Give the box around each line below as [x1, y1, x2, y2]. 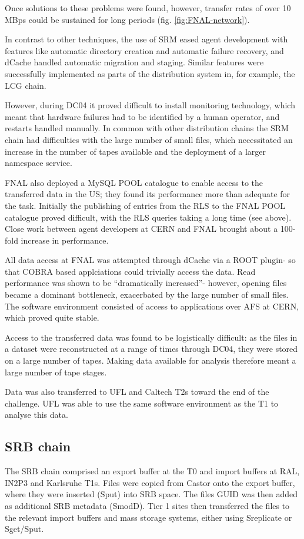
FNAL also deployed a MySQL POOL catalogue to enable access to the [5, 176, 263, 188]
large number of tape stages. [5, 365, 107, 378]
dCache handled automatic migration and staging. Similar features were [5, 56, 264, 68]
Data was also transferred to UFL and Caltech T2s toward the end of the [5, 385, 269, 398]
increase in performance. [21, 234, 109, 246]
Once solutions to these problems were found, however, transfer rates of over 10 [5, 2, 291, 14]
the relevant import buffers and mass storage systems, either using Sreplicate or [5, 511, 292, 523]
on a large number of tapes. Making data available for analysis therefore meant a [5, 354, 296, 367]
